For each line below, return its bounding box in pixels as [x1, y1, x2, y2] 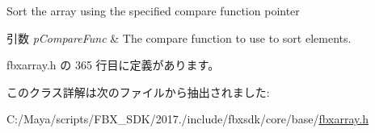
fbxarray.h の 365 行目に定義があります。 [6, 56, 220, 73]
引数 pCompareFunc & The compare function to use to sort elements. [6, 29, 352, 46]
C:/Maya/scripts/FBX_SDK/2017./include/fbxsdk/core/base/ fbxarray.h [6, 110, 369, 127]
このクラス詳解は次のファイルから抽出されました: [6, 83, 270, 100]
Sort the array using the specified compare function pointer [6, 2, 300, 19]
